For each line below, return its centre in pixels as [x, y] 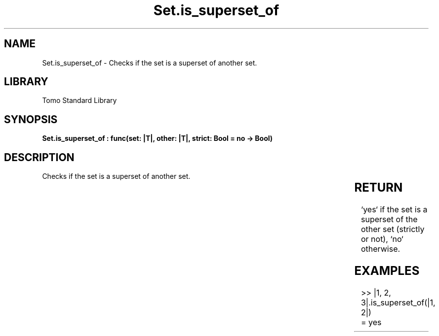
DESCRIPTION [39, 157]
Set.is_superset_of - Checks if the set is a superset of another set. [150, 63]
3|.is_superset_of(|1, [398, 302]
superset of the [389, 219]
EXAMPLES [387, 270]
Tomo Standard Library [80, 101]
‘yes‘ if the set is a [394, 210]
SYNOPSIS [31, 119]
